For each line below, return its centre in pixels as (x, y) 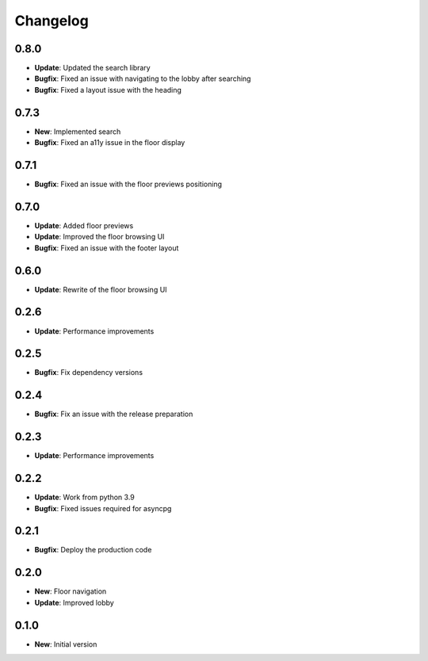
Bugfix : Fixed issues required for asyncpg (103, 508)
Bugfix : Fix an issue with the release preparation (114, 414)
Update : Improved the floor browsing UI (99, 237)
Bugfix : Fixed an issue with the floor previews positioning (128, 184)
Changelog (52, 21)
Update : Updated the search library (92, 68)
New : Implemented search (78, 132)
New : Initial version (66, 644)
